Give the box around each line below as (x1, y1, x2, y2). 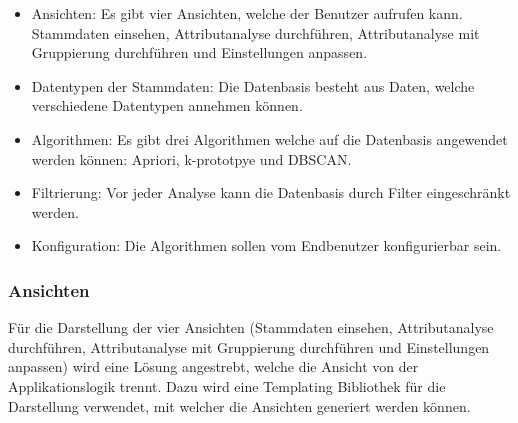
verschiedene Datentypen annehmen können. (31, 95, 303, 116)
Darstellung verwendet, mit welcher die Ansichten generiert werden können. (8, 395, 471, 416)
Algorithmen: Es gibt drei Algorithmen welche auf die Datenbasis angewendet (31, 128, 508, 149)
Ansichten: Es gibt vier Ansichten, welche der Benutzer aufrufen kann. (31, 3, 463, 23)
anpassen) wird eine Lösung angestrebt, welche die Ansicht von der (8, 356, 419, 377)
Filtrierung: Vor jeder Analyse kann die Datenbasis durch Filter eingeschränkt (31, 182, 511, 203)
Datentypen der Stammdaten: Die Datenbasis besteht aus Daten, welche (31, 75, 475, 96)
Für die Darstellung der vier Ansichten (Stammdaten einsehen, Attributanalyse (8, 317, 494, 338)
